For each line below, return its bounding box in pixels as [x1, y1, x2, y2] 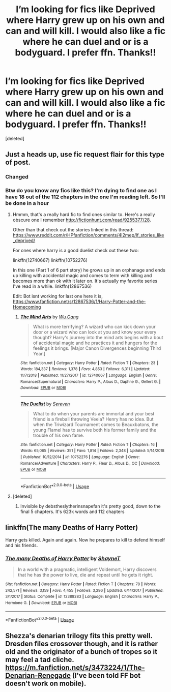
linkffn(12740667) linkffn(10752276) [12, 257, 88, 263]
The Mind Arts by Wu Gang [20, 314, 79, 320]
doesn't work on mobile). [5, 679, 87, 687]
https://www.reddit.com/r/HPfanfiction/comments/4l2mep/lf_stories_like [12, 232, 164, 238]
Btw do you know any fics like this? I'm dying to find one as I [5, 187, 157, 194]
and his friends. [5, 542, 38, 548]
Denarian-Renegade [5, 671, 71, 680]
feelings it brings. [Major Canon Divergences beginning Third [33, 345, 161, 351]
